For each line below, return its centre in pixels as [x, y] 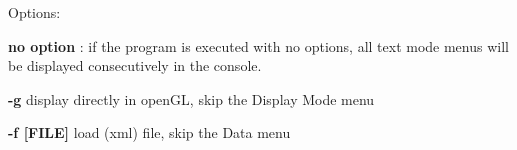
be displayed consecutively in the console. [135, 65]
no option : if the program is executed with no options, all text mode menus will [258, 45]
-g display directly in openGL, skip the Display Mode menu [191, 98]
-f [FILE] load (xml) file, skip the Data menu [149, 132]
